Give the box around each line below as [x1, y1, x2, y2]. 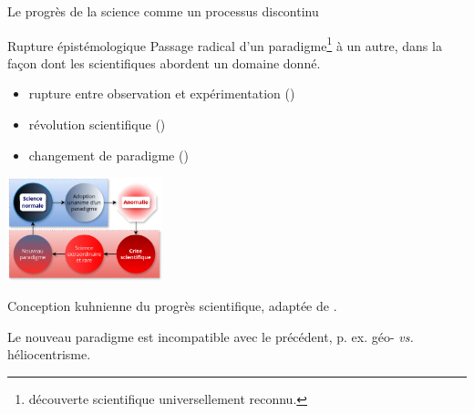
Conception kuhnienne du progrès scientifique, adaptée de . [7, 296, 337, 316]
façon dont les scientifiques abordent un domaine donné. [7, 53, 321, 72]
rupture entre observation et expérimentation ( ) [28, 84, 295, 103]
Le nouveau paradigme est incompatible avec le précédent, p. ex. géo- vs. [7, 326, 414, 346]
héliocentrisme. [7, 345, 91, 364]
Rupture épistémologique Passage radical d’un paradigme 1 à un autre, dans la [7, 33, 442, 55]
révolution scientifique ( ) [28, 115, 166, 134]
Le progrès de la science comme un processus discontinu [7, 2, 319, 20]
